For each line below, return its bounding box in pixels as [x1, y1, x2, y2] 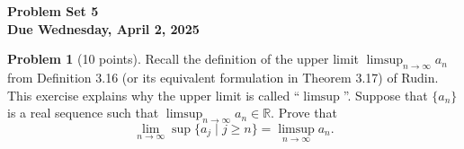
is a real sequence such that [7, 103, 159, 122]
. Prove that [271, 103, 337, 122]
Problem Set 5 [7, 2, 99, 20]
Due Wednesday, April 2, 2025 [7, 19, 200, 38]
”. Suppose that [343, 85, 428, 104]
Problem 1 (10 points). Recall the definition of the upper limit [7, 49, 359, 68]
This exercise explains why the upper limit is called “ [7, 85, 300, 104]
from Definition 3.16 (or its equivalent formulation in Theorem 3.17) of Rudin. [7, 67, 439, 86]
